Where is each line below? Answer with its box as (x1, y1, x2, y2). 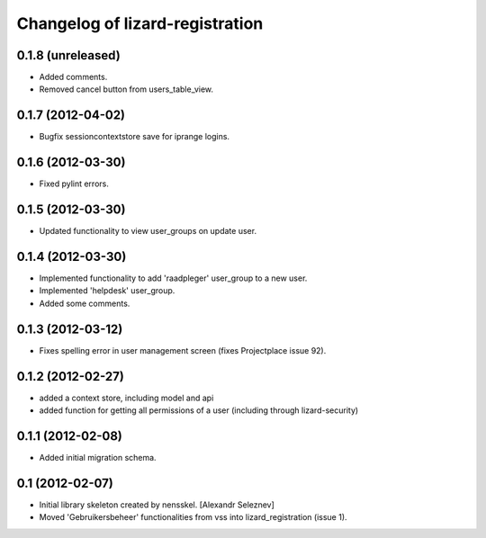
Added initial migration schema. (39, 452, 157, 462)
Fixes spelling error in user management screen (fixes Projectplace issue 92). (39, 345, 327, 355)
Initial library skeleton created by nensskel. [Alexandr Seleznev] (39, 499, 274, 510)
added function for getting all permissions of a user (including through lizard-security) (39, 405, 359, 416)
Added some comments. (39, 298, 130, 309)
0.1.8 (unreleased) (16, 48, 121, 63)
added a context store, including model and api (39, 392, 214, 403)
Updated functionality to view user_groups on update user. (39, 226, 256, 237)
